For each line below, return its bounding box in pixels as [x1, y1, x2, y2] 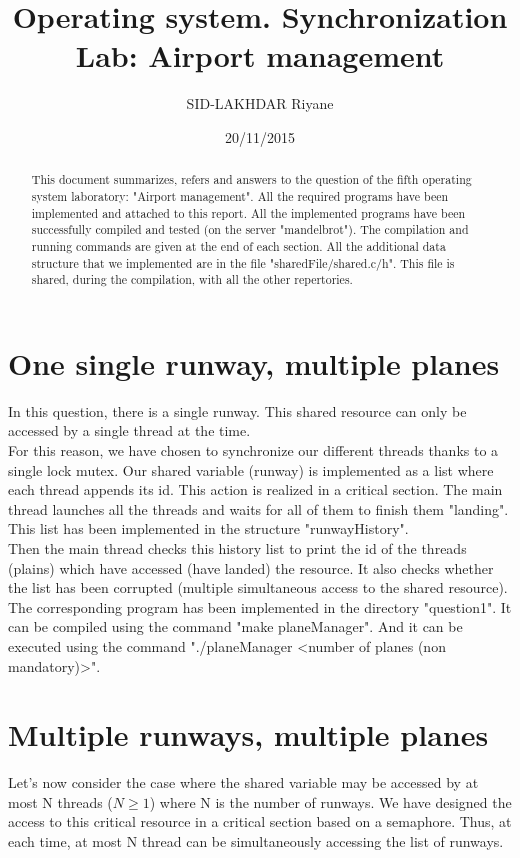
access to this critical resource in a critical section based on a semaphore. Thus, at [8, 811, 512, 832]
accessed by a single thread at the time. [8, 420, 251, 441]
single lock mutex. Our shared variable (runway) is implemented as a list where [8, 459, 494, 480]
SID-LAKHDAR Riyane [186, 93, 334, 114]
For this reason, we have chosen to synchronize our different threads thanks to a [8, 440, 499, 461]
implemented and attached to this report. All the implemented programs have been [31, 204, 466, 221]
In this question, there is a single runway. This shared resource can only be [8, 400, 467, 421]
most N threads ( [8, 791, 113, 812]
